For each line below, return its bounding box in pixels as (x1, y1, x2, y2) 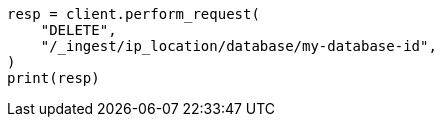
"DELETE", (40, 22, 117, 38)
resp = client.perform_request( (7, 6, 260, 22)
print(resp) (7, 70, 100, 86)
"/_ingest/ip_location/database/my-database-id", (40, 38, 437, 54)
